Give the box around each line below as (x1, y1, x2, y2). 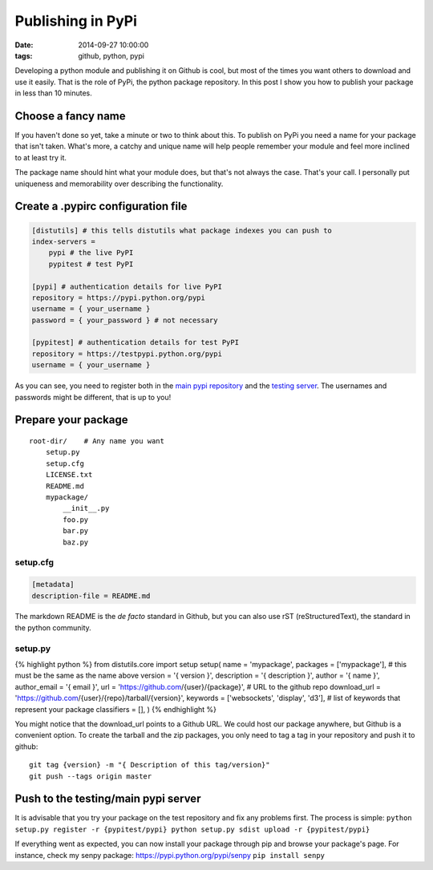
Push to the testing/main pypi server (14, 792, 201, 806)
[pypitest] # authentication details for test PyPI (31, 338, 240, 347)
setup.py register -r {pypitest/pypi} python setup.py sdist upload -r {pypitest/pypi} (14, 824, 370, 834)
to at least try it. (14, 152, 67, 162)
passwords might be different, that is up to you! (14, 392, 172, 402)
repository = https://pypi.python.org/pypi (31, 293, 206, 302)
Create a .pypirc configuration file (14, 200, 188, 213)
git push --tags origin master (29, 771, 152, 781)
